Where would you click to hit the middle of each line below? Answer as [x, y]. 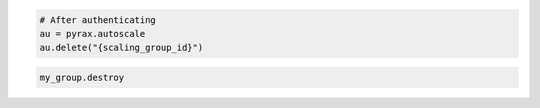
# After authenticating [98, 19]
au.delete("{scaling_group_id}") [121, 48]
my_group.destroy [82, 77]
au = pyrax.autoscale [92, 33]
